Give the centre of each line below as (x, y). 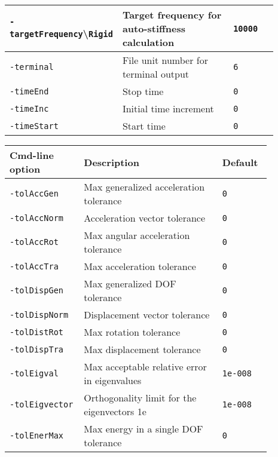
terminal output (156, 74)
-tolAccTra (34, 266)
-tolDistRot (37, 332)
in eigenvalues (113, 380)
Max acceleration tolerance (140, 266)
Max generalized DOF (130, 283)
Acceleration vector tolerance (145, 218)
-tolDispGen (37, 290)
